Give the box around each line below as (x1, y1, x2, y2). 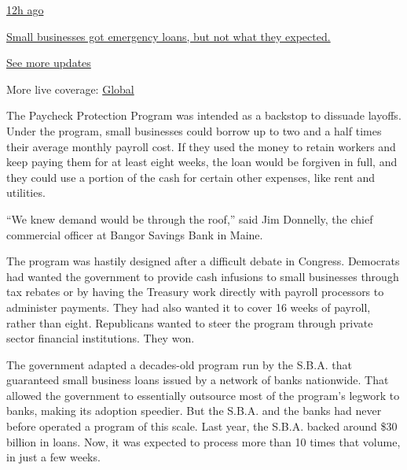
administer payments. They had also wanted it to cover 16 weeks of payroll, (6, 298, 371, 315)
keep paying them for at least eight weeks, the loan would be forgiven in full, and (6, 154, 398, 170)
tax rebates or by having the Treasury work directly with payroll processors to (6, 283, 384, 300)
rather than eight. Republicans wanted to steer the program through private (6, 314, 373, 331)
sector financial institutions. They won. (6, 330, 195, 346)
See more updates (6, 54, 91, 71)
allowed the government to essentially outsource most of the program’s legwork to (6, 387, 400, 403)
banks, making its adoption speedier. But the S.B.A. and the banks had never (6, 402, 382, 419)
